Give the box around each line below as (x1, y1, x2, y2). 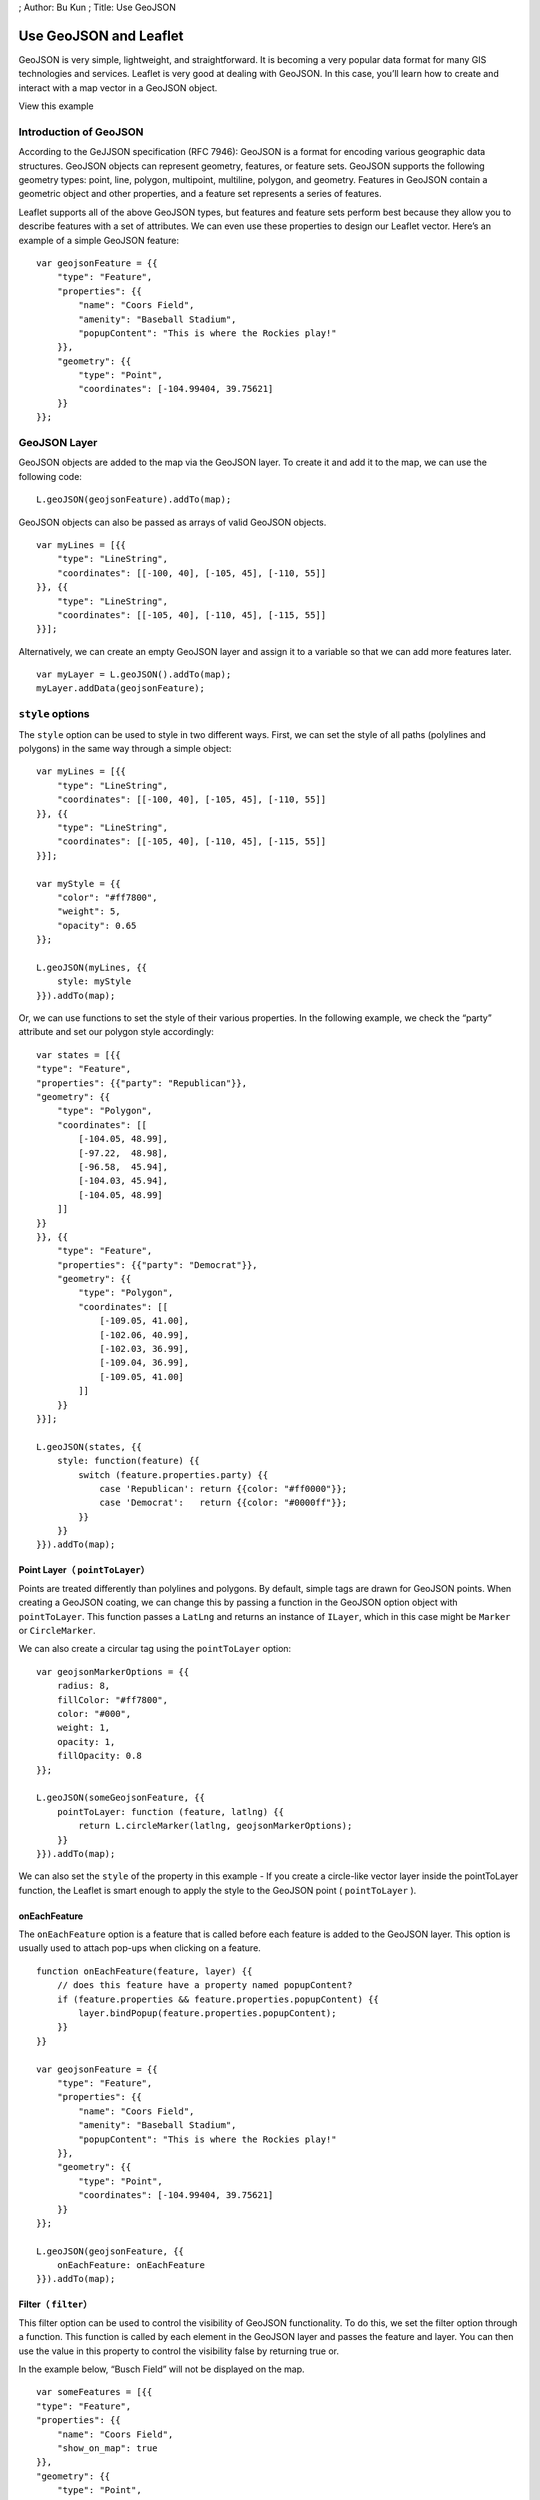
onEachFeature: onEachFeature (56, 2260, 205, 2271)
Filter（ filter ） (18, 2298, 92, 2310)
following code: (18, 470, 82, 482)
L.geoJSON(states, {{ (36, 1441, 142, 1452)
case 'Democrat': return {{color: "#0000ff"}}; (99, 1497, 348, 1509)
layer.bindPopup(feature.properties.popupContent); (78, 2008, 337, 2019)
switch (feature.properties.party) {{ (78, 1469, 269, 1480)
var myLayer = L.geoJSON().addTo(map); (36, 669, 232, 680)
